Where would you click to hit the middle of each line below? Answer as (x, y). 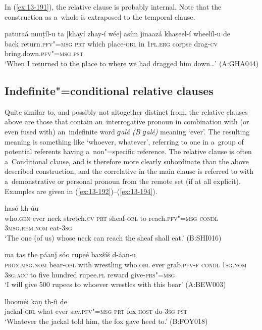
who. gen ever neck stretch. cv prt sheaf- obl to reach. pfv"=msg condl (111, 218)
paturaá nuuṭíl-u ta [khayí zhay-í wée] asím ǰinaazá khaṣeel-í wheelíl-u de (118, 34)
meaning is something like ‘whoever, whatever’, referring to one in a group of (124, 141)
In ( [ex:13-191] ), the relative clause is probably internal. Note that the (113, 7)
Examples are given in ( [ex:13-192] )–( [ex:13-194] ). (81, 191)
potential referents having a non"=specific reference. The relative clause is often (128, 151)
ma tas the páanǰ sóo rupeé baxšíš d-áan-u (70, 254)
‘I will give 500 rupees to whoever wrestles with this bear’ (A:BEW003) (115, 284)
